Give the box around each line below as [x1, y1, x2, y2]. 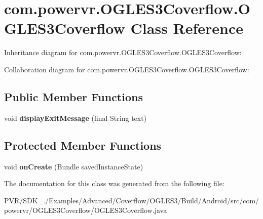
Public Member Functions [4, 89, 143, 104]
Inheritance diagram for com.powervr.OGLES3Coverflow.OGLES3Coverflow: [4, 47, 242, 58]
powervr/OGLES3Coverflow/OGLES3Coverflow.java [4, 205, 167, 215]
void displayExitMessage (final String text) [4, 112, 147, 123]
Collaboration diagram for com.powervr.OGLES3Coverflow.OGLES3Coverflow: [4, 64, 249, 74]
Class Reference [130, 18, 244, 38]
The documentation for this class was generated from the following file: [4, 178, 224, 189]
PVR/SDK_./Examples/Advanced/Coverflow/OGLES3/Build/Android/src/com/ [4, 195, 259, 205]
